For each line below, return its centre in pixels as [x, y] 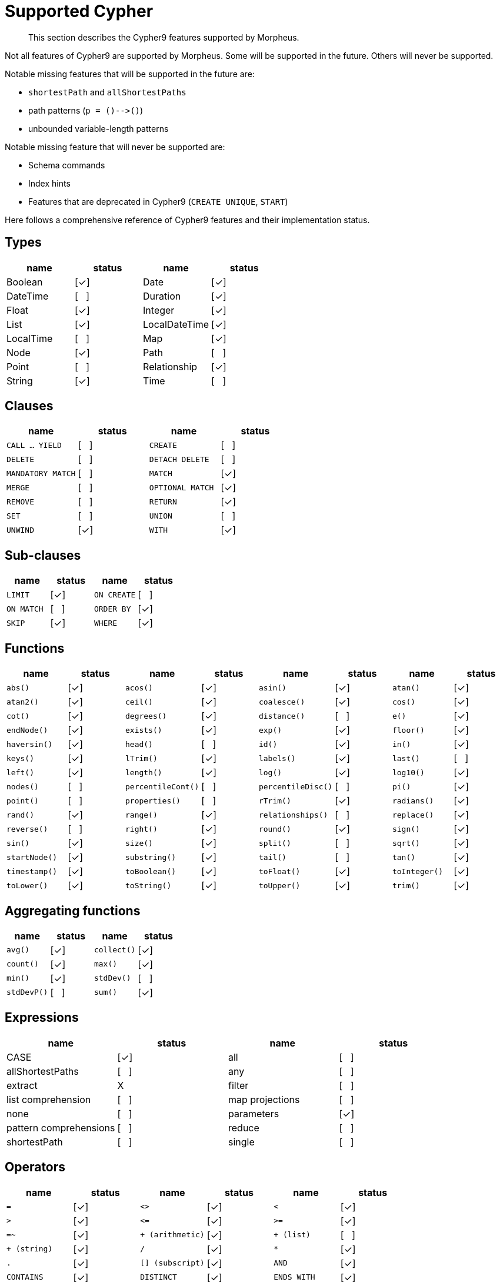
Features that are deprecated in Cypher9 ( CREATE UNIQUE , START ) [158, 201]
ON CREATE [115, 594]
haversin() [30, 744]
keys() [20, 758]
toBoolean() [151, 871]
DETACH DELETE [179, 459]
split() [275, 843]
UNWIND [20, 530]
